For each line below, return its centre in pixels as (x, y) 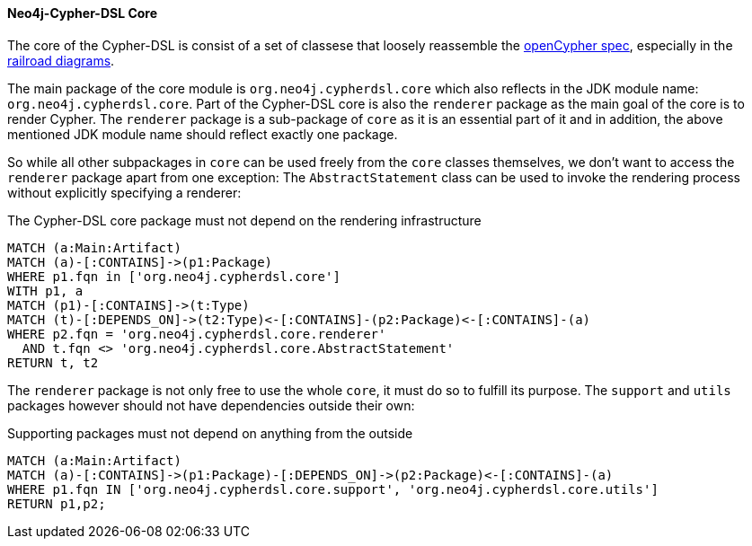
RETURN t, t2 (53, 362)
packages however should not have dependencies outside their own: (211, 405)
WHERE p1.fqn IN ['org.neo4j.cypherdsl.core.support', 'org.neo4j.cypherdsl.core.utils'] (333, 489)
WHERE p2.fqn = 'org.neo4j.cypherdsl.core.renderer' (197, 334)
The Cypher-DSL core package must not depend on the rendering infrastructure (244, 220)
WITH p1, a (45, 291)
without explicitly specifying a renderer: (124, 192)
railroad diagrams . (61, 60)
